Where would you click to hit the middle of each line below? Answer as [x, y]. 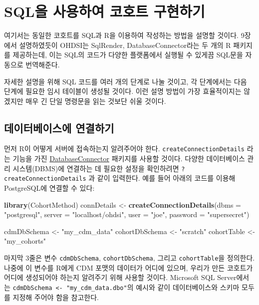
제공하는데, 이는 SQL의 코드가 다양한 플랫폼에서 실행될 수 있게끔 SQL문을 [128, 55]
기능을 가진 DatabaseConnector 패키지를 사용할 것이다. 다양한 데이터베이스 [129, 158]
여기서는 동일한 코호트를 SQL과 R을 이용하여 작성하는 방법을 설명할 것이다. [121, 35]
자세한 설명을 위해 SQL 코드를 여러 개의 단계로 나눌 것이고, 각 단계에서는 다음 [126, 81]
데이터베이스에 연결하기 [59, 128]
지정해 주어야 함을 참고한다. [56, 297]
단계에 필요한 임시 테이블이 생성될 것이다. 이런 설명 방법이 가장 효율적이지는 [123, 91]
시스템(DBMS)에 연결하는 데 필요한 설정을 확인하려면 [96, 168]
